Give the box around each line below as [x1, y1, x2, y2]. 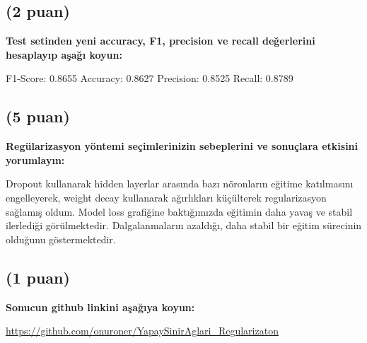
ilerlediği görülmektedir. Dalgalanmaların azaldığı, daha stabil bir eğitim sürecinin [6, 218, 362, 233]
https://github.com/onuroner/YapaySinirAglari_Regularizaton [6, 323, 279, 338]
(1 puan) [6, 266, 70, 288]
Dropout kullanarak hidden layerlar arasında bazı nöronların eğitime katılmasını [6, 176, 354, 191]
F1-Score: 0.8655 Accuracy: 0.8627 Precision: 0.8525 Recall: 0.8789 [6, 71, 293, 86]
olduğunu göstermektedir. [6, 231, 116, 246]
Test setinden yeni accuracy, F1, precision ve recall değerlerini [6, 33, 315, 48]
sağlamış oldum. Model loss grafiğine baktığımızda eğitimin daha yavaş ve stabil [6, 204, 353, 219]
